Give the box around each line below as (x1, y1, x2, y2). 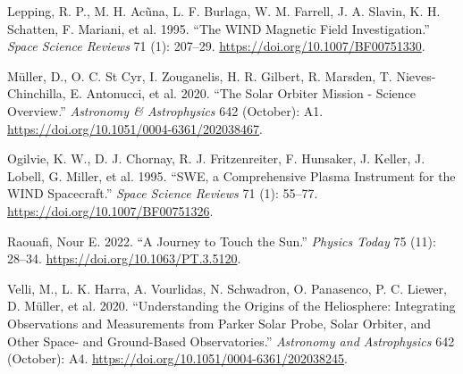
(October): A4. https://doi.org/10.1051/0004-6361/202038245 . (7, 349, 348, 368)
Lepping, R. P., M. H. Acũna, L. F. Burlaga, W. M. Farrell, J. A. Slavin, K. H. (7, 2, 441, 20)
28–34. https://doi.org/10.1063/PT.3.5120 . (7, 249, 241, 268)
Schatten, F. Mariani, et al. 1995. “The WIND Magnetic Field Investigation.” (7, 19, 430, 37)
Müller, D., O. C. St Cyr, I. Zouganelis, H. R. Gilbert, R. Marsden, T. (7, 66, 392, 85)
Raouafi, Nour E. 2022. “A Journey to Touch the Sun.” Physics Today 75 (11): (7, 231, 436, 250)
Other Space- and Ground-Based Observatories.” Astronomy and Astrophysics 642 (7, 331, 455, 350)
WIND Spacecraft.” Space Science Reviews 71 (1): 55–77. (7, 184, 318, 203)
